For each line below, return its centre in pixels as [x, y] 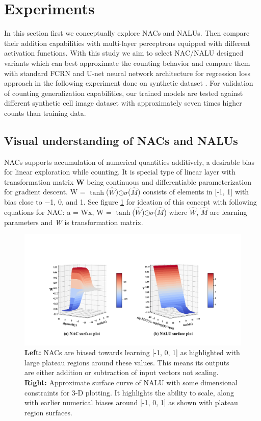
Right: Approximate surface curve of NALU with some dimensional [131, 382]
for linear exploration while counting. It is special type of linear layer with [120, 172]
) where [176, 212]
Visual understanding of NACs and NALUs [121, 140]
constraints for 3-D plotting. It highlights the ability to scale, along [129, 392]
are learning [229, 212]
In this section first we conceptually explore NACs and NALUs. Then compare [127, 33]
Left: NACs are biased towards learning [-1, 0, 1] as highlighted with [132, 352]
